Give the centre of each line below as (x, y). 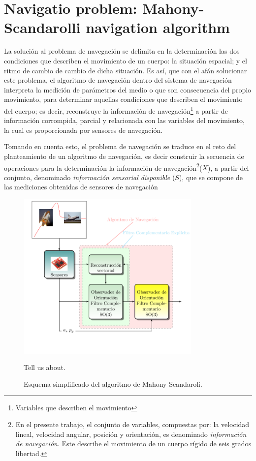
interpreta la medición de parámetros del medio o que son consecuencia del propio (128, 89)
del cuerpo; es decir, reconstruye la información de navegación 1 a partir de (116, 110)
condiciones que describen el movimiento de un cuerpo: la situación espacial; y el (126, 60)
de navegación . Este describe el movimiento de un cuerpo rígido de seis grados (133, 444)
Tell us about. (45, 367)
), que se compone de (211, 177)
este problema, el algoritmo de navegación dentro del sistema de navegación (118, 80)
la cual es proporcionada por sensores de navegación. (83, 130)
